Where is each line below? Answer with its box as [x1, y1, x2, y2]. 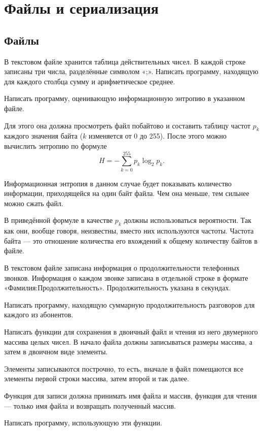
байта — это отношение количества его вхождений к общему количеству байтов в [4, 235, 258, 246]
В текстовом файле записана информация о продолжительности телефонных [4, 262, 240, 273]
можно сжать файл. [4, 197, 63, 208]
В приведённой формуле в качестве [4, 215, 113, 225]
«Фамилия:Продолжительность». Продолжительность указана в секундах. [4, 282, 231, 293]
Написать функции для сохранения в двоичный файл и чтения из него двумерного [4, 326, 258, 337]
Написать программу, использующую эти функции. [4, 417, 162, 428]
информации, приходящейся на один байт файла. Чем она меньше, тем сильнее [4, 188, 249, 198]
